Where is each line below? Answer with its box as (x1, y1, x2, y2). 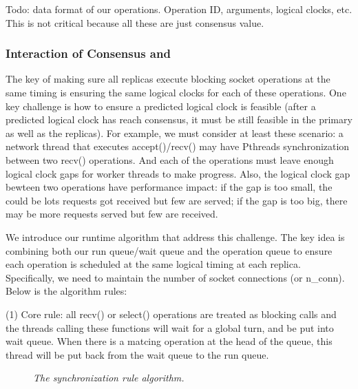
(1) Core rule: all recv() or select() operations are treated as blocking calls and (6, 306, 337, 321)
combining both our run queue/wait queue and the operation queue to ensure (6, 243, 333, 257)
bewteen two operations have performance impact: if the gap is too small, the (6, 180, 333, 194)
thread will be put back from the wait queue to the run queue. (6, 347, 269, 361)
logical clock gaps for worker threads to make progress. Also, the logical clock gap (6, 166, 350, 180)
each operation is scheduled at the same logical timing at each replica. (6, 257, 301, 271)
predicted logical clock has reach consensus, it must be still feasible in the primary (6, 112, 352, 127)
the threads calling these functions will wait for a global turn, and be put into (6, 320, 334, 335)
